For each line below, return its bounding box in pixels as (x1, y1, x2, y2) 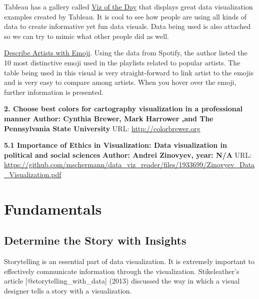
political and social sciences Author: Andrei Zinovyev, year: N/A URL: (4, 149, 252, 160)
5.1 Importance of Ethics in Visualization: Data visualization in (4, 140, 227, 150)
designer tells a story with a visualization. (4, 285, 132, 296)
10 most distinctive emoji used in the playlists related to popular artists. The (4, 57, 240, 67)
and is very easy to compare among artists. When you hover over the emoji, (4, 77, 236, 87)
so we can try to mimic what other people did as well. (4, 30, 169, 41)
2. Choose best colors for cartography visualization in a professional (4, 103, 243, 114)
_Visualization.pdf (4, 169, 61, 179)
